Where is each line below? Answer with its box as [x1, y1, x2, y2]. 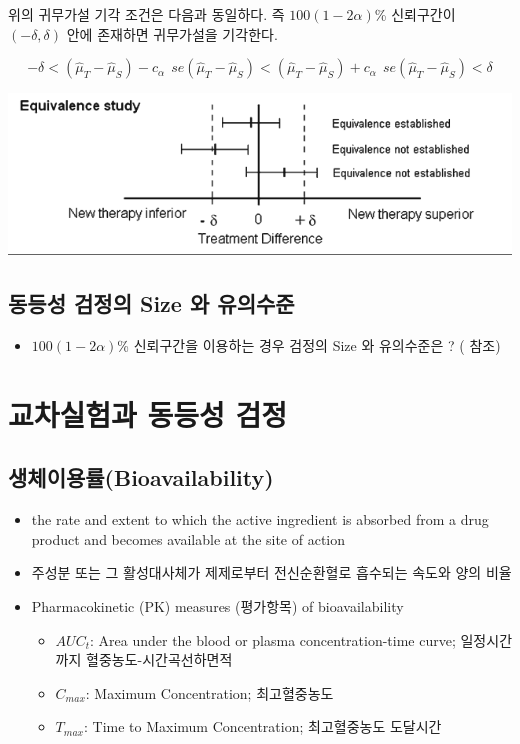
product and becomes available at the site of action [31, 528, 346, 549]
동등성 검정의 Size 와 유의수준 [8, 288, 295, 319]
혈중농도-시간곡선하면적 [86, 649, 233, 670]
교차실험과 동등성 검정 [8, 393, 288, 434]
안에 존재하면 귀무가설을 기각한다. [66, 23, 278, 44]
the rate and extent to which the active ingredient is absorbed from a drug [31, 509, 489, 530]
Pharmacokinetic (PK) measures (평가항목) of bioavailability [31, 595, 404, 616]
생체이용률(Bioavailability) [8, 462, 274, 493]
